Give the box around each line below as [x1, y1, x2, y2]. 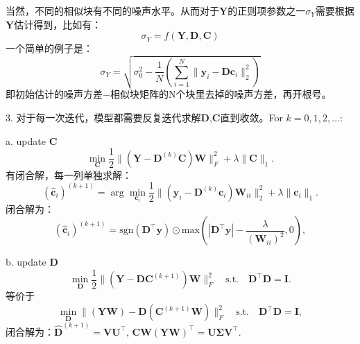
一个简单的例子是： [6, 41, 93, 55]
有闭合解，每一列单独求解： [6, 167, 132, 182]
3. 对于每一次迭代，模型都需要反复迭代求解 [6, 110, 201, 125]
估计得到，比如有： [14, 17, 102, 31]
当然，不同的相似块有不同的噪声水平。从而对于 [6, 3, 219, 17]
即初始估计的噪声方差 [6, 87, 103, 101]
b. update [6, 255, 46, 269]
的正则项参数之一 [228, 3, 306, 17]
